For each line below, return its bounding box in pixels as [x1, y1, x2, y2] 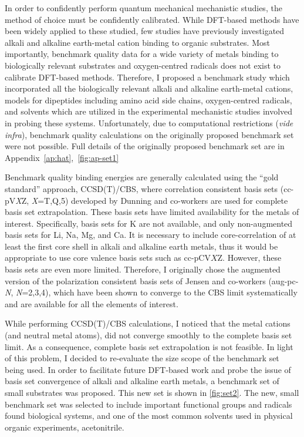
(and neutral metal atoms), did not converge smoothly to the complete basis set [5, 329, 292, 341]
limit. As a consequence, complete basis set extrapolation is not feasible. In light [5, 340, 293, 352]
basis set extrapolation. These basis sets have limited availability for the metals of [5, 206, 299, 218]
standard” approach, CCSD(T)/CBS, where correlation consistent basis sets [5, 182, 278, 194]
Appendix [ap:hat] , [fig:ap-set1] [5, 151, 119, 163]
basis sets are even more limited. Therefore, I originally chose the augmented [5, 263, 281, 275]
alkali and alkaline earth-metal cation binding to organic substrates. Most [5, 36, 270, 48]
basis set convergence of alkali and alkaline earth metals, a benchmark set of [5, 375, 279, 387]
